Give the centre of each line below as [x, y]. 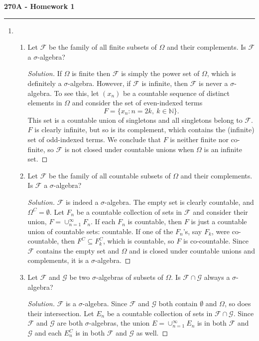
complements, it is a [58, 260]
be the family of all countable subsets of [110, 175]
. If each [103, 221]
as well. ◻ [152, 333]
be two [80, 277]
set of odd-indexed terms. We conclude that [94, 139]
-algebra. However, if [99, 83]
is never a [213, 83]
